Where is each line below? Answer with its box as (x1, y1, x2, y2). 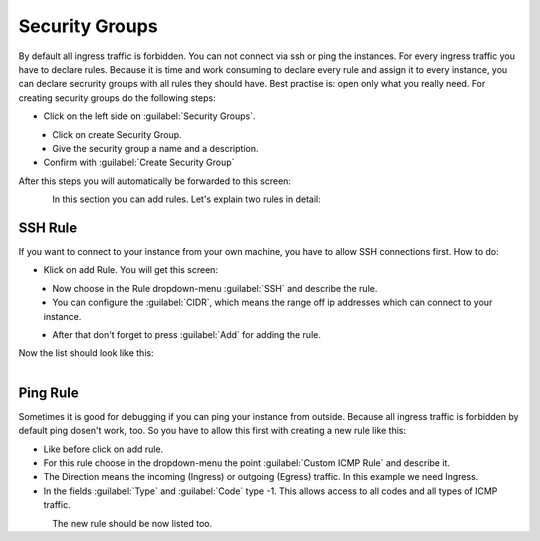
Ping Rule (18, 384, 79, 401)
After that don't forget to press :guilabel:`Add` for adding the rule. (52, 328, 322, 340)
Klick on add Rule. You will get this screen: (43, 264, 219, 276)
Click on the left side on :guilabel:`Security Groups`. (43, 110, 256, 122)
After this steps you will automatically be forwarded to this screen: (18, 175, 292, 187)
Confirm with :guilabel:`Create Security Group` (43, 156, 235, 169)
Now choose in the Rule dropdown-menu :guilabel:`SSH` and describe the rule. (52, 282, 378, 294)
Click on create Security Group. (52, 128, 182, 140)
